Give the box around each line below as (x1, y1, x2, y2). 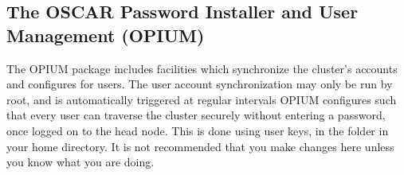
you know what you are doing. (6, 154, 155, 170)
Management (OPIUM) (6, 22, 205, 47)
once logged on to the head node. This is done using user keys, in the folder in (6, 122, 389, 138)
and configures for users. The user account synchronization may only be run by (6, 76, 393, 92)
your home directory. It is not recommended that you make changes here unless (6, 138, 394, 154)
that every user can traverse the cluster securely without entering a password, (6, 107, 386, 123)
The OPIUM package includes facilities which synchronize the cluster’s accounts (6, 60, 398, 76)
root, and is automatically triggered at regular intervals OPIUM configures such (6, 91, 397, 107)
